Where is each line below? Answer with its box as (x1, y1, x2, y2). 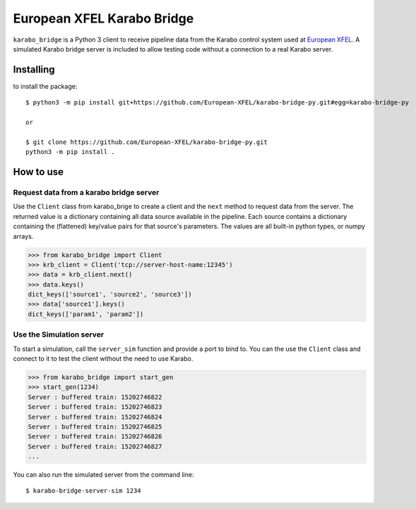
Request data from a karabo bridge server (13, 187, 160, 197)
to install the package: (13, 82, 78, 90)
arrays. (13, 232, 34, 240)
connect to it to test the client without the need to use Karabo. (13, 354, 194, 363)
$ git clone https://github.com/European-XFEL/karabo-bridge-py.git (25, 138, 268, 146)
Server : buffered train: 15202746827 (28, 442, 162, 450)
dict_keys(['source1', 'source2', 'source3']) (28, 290, 192, 299)
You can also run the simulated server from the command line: (13, 470, 194, 479)
